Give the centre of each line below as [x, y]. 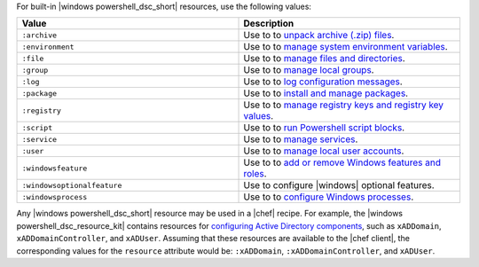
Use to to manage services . [301, 139]
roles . [255, 174]
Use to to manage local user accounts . [324, 151]
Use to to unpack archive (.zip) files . [319, 35]
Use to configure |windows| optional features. [339, 185]
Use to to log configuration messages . [323, 82]
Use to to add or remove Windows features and [342, 162]
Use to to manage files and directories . [324, 59]
